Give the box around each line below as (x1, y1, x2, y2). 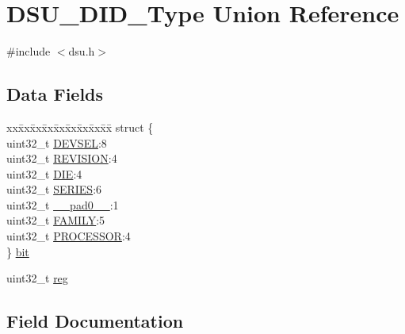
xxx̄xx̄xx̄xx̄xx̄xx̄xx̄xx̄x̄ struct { (6, 118, 154, 135)
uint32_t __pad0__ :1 (6, 196, 119, 213)
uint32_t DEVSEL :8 (6, 134, 107, 151)
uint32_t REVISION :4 (6, 150, 117, 167)
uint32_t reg (6, 270, 68, 286)
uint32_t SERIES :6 (6, 181, 102, 198)
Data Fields (6, 82, 104, 106)
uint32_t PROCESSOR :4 (6, 228, 131, 244)
